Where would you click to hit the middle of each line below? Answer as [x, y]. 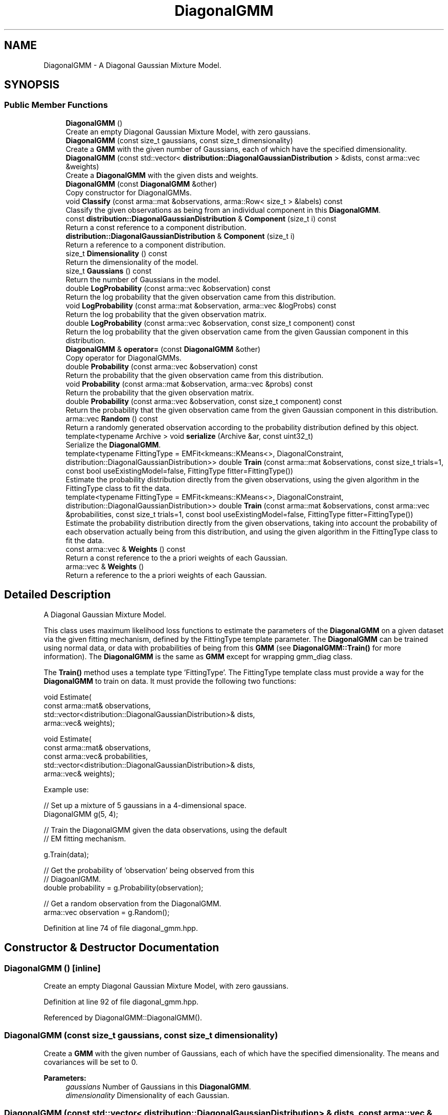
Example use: [66, 789]
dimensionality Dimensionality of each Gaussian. [148, 1095]
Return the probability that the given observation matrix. [160, 392]
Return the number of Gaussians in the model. [143, 279]
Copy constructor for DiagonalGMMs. [129, 192]
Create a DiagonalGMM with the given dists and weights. [162, 175]
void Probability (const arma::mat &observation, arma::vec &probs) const [189, 384]
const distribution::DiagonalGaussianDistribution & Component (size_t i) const [201, 218]
